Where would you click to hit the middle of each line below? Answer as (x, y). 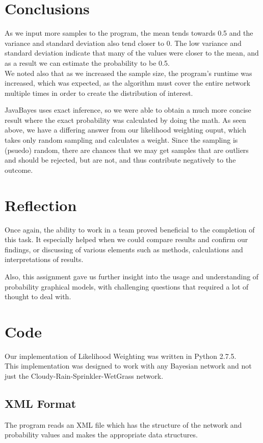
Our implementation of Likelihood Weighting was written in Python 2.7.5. (121, 356)
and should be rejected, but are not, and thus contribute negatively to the (120, 160)
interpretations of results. (44, 259)
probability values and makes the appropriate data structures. (101, 435)
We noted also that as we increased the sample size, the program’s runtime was (128, 73)
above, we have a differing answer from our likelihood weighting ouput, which (125, 130)
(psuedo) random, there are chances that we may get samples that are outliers (127, 150)
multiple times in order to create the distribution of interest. (99, 93)
